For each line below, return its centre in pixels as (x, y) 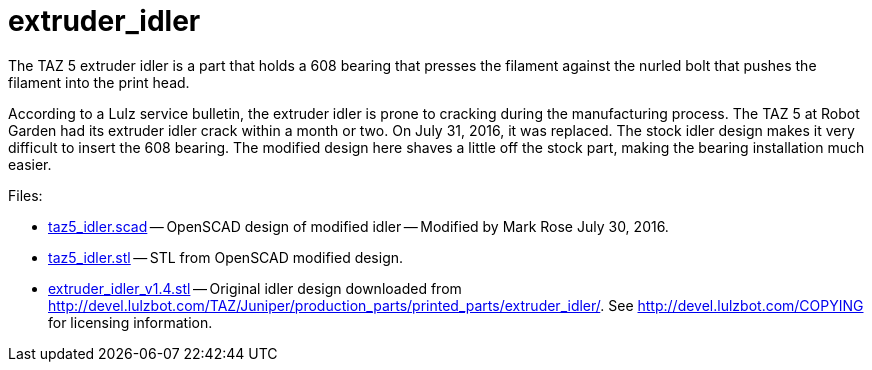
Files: (25, 195)
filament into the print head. (99, 82)
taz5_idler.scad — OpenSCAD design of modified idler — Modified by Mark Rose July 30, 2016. (358, 226)
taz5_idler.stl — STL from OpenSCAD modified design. (226, 257)
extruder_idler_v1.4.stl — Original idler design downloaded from (255, 288)
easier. (30, 164)
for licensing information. (130, 322)
